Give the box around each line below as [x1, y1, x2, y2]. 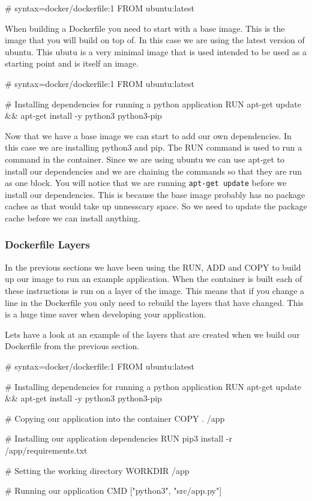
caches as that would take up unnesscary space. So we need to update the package [5, 200, 307, 212]
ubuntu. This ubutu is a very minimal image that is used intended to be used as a [5, 45, 307, 58]
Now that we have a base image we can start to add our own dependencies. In [5, 129, 292, 142]
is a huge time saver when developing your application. [5, 308, 206, 320]
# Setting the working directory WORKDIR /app [5, 464, 190, 476]
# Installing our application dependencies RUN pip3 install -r [5, 432, 232, 445]
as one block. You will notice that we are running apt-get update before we [5, 176, 287, 189]
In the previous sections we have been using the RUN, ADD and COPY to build [5, 260, 301, 273]
